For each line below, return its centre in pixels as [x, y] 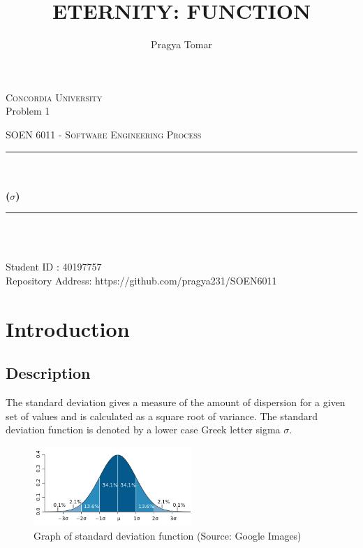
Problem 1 [28, 111]
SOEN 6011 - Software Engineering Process [104, 134]
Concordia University [54, 97]
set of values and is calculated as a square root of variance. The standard [162, 416]
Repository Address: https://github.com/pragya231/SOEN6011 [141, 281]
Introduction [68, 328]
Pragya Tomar [181, 44]
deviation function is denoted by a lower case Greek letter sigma [143, 430]
